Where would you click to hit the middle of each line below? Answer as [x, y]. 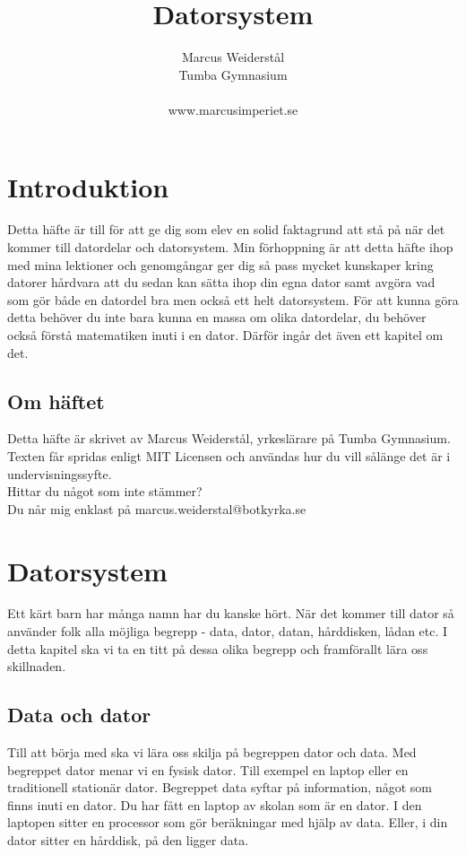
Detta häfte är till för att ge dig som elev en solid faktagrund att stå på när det [226, 229]
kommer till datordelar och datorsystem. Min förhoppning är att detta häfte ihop [230, 247]
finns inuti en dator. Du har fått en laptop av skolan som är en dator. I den [215, 804]
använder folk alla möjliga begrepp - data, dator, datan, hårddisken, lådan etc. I [228, 631]
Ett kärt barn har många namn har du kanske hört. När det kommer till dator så [231, 613]
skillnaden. [37, 666]
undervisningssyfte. [60, 473]
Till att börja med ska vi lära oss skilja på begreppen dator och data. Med [212, 752]
